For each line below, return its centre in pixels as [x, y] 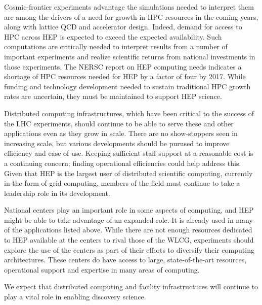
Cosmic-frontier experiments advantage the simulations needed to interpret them [129, 7]
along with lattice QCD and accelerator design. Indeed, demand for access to [123, 27]
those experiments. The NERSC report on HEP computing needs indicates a [123, 66]
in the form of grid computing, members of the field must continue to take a [122, 183]
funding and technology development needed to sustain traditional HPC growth [127, 86]
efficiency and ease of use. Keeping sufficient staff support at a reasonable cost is [129, 153]
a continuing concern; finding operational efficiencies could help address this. [123, 163]
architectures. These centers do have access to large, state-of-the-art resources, [125, 260]
